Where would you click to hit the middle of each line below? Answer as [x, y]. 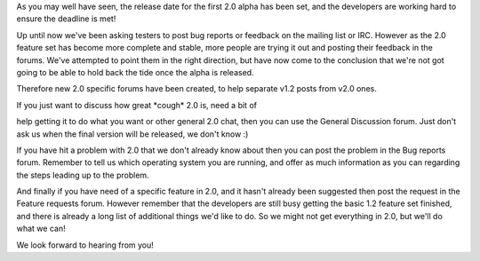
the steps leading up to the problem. [83, 175]
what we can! [41, 229]
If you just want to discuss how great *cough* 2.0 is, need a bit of [137, 105]
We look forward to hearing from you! [85, 245]
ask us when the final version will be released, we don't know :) [132, 134]
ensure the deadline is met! [66, 19]
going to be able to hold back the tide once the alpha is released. [135, 72]
